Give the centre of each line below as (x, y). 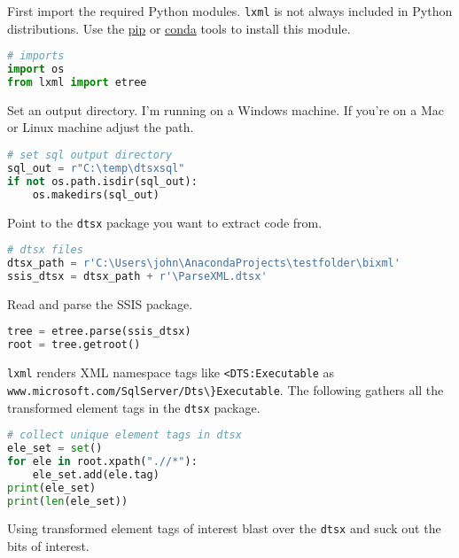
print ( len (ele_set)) (68, 501)
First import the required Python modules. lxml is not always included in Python (230, 11)
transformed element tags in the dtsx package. (134, 407)
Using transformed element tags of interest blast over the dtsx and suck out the (224, 528)
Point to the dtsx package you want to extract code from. (165, 222)
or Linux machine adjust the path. (101, 127)
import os (36, 70)
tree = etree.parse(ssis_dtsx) (99, 332)
